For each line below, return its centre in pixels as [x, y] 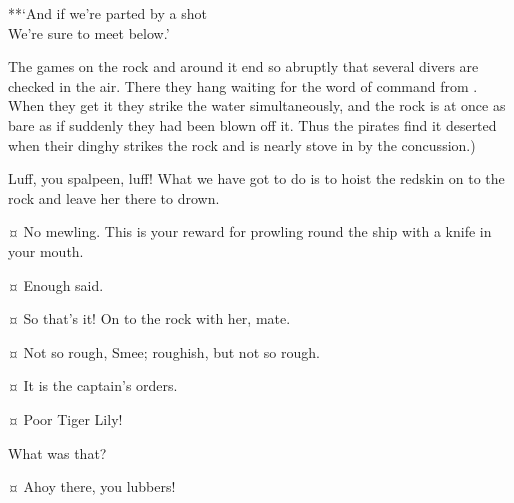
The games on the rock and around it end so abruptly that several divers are [243, 66]
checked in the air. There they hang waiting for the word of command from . [243, 85]
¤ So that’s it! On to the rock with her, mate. [149, 318]
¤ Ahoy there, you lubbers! [92, 486]
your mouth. [46, 250]
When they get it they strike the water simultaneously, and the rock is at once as [257, 105]
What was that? [57, 452]
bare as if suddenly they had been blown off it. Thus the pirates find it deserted [252, 124]
